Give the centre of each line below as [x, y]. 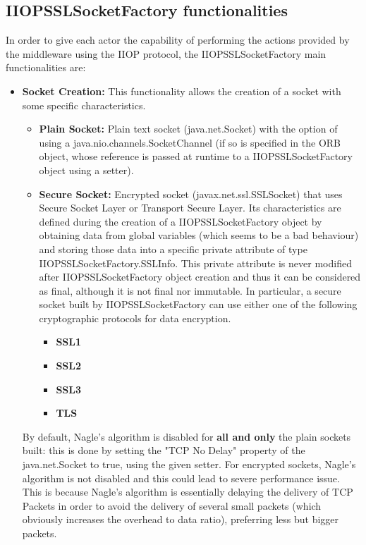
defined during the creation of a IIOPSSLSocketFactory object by [181, 221]
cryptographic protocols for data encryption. [135, 318]
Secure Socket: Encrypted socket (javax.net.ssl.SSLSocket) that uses [191, 194]
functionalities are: [46, 67]
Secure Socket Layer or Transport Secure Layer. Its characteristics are [190, 208]
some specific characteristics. [84, 105]
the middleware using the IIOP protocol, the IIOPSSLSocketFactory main [166, 53]
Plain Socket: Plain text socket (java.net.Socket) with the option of [188, 129]
